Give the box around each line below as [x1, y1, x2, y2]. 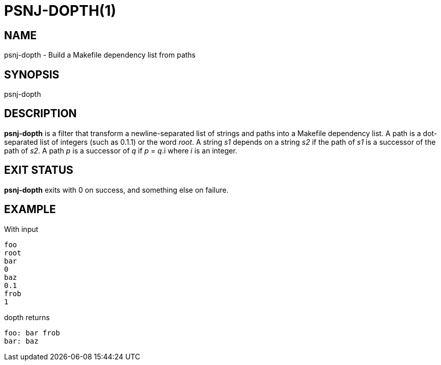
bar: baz [4, 336, 39, 345]
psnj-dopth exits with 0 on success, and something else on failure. [4, 185, 229, 194]
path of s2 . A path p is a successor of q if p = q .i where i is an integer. [4, 146, 237, 155]
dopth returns [4, 312, 50, 322]
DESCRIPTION [4, 107, 77, 120]
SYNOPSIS [4, 68, 60, 81]
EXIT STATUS [4, 164, 73, 177]
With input [4, 224, 39, 233]
